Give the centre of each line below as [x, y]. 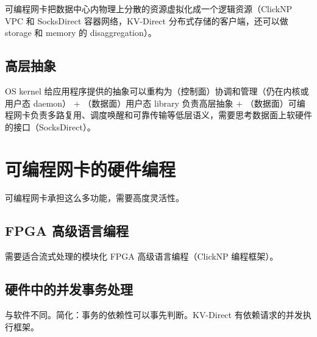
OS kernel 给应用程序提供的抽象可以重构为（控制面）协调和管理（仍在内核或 [157, 90]
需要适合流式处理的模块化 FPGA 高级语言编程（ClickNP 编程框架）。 [142, 256]
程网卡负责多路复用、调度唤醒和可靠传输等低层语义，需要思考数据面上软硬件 [158, 115]
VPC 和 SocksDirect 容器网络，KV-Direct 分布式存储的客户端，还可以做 [147, 20]
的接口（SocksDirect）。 [50, 126]
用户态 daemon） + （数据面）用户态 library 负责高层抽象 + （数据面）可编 [155, 103]
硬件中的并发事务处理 [69, 289]
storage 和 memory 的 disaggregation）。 [81, 33]
